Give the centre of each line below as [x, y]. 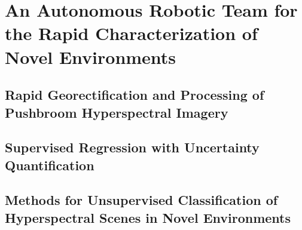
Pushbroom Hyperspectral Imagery [117, 112]
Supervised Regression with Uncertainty [132, 147]
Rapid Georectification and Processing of [135, 95]
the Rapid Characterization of [131, 33]
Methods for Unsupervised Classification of [141, 200]
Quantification [50, 165]
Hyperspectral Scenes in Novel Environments [148, 217]
